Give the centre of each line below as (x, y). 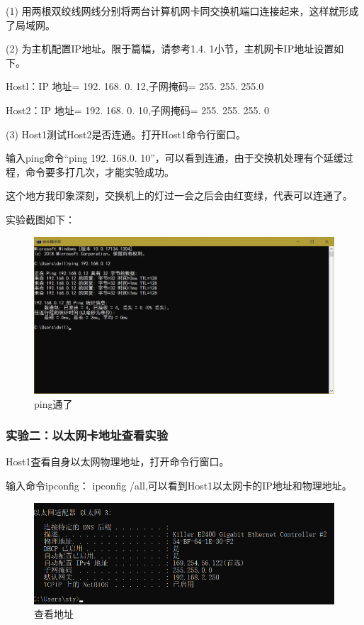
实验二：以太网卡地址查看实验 (87, 435)
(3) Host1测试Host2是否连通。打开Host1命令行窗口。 (126, 134)
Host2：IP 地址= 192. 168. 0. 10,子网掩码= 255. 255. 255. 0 (138, 110)
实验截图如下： (40, 219)
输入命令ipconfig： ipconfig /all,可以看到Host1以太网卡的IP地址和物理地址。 (179, 486)
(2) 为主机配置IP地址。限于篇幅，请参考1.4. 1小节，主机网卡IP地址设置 (170, 49)
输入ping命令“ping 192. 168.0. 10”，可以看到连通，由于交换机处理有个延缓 (175, 158)
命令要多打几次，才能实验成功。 (99, 171)
